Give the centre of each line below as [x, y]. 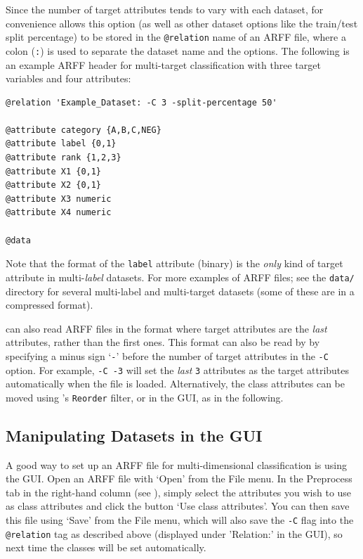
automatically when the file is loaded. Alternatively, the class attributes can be [175, 384]
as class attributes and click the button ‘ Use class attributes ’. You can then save [178, 506]
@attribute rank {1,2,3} [64, 158]
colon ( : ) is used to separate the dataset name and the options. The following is [178, 50]
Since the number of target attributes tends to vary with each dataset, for [165, 9]
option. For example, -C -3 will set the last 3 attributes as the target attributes [178, 370]
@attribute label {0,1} [61, 144]
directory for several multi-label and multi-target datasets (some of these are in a [180, 291]
